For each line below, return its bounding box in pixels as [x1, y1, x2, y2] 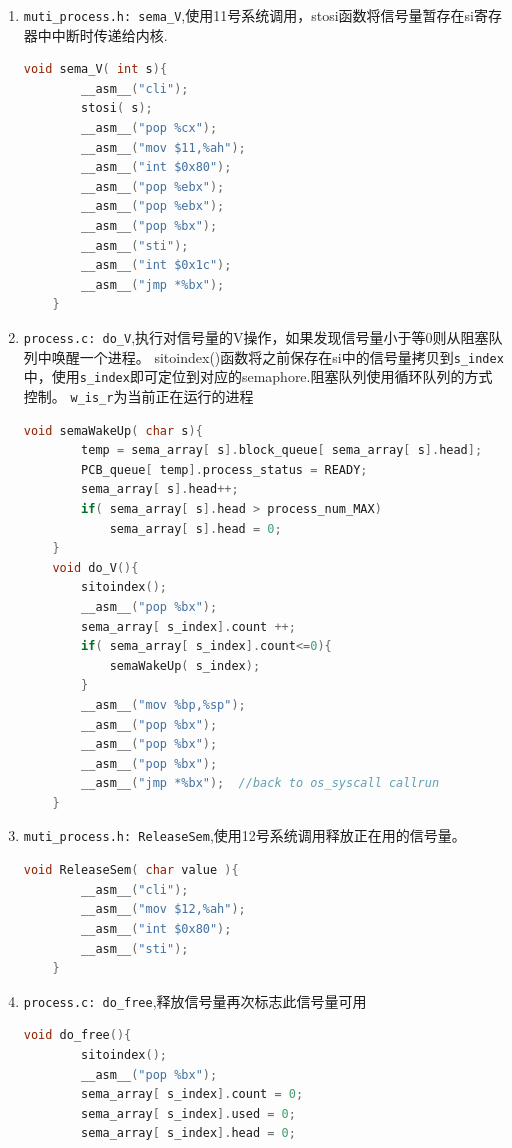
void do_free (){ [23, 1028, 132, 1043]
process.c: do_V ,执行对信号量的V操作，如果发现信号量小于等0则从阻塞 [23, 326, 489, 347]
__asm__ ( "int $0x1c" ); [81, 258, 232, 273]
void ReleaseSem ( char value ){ [23, 863, 239, 878]
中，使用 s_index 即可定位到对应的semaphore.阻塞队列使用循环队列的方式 [23, 366, 493, 387]
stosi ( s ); [81, 101, 153, 116]
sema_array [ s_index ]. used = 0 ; [81, 1106, 296, 1121]
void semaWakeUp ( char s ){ [23, 423, 203, 438]
